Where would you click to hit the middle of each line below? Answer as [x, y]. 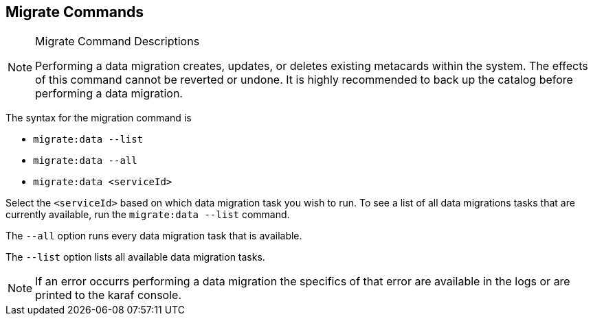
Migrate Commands [75, 12]
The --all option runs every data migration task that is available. [154, 236]
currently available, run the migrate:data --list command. [148, 215]
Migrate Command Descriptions [118, 41]
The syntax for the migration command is [99, 118]
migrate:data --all [85, 161]
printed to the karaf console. [108, 295]
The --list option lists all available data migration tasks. [135, 257]
